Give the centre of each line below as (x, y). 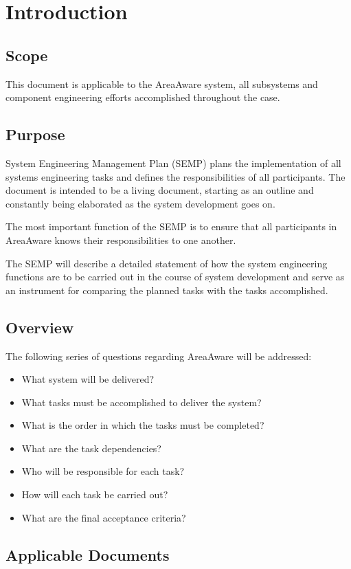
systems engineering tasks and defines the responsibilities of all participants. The (175, 176)
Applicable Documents (88, 554)
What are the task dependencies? (91, 448)
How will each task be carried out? (95, 494)
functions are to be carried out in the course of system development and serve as (175, 277)
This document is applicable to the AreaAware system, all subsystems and (162, 83)
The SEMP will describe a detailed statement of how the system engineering (167, 263)
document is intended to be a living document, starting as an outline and (160, 190)
